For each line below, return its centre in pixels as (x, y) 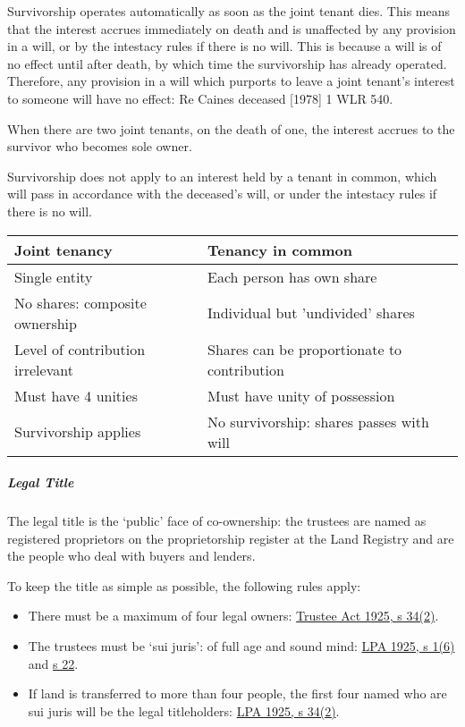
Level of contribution (80, 349)
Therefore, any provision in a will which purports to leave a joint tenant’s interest (231, 81)
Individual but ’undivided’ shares (311, 313)
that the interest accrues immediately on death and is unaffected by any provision (232, 28)
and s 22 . (53, 663)
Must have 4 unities (76, 395)
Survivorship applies (78, 432)
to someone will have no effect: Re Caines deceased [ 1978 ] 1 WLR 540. (200, 98)
